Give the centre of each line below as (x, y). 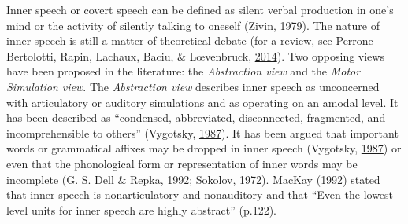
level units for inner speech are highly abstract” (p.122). (142, 209)
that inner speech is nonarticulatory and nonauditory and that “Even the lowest (200, 195)
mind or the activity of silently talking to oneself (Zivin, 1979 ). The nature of (193, 25)
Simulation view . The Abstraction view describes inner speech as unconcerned (193, 86)
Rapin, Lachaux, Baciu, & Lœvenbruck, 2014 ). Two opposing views (222, 55)
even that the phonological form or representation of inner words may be (182, 163)
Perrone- (356, 40)
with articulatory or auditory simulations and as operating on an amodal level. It (202, 102)
